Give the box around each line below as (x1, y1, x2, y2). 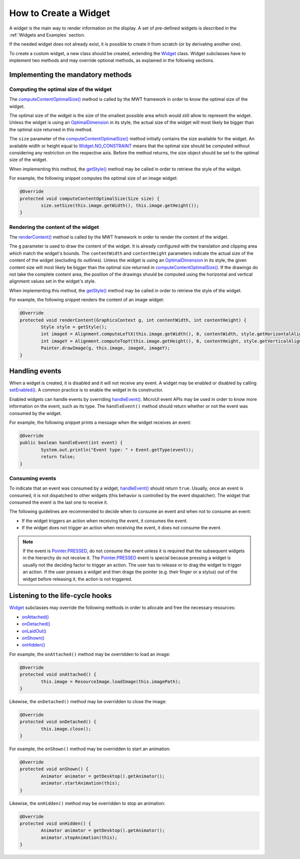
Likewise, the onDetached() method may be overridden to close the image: (9, 698, 167, 704)
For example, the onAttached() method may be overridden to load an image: (9, 651, 170, 657)
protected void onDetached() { (19, 719, 97, 725)
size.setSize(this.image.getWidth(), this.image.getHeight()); (40, 202, 199, 208)
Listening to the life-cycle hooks (9, 591, 112, 600)
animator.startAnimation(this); (40, 780, 120, 786)
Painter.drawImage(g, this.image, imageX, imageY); (40, 345, 170, 351)
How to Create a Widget (9, 8, 110, 19)
